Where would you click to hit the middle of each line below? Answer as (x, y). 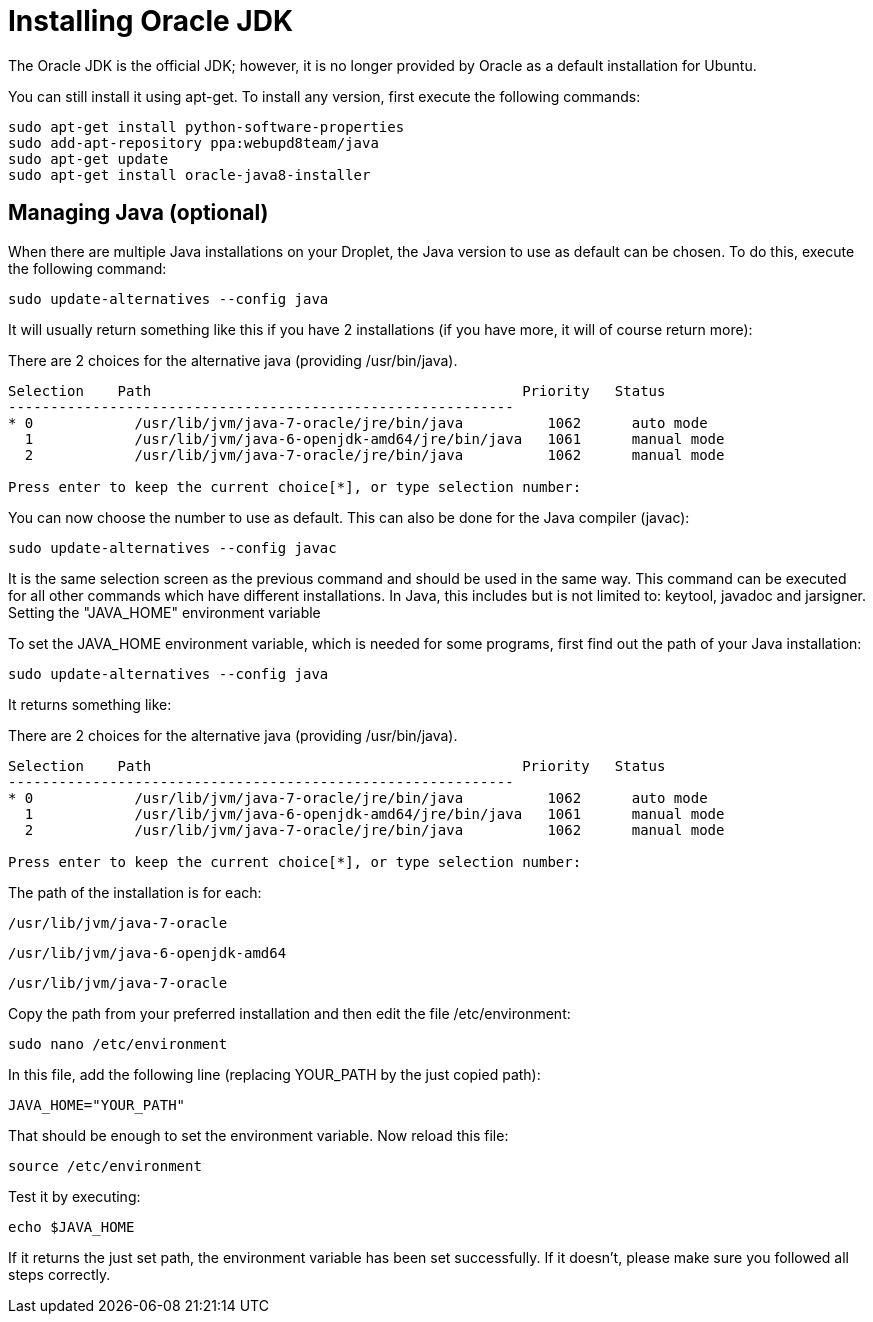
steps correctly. (59, 1274)
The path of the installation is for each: (135, 892)
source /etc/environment (105, 1165)
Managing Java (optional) (138, 213)
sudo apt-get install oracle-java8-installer (189, 174)
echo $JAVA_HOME (71, 1226)
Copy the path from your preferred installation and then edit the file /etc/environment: (289, 1013)
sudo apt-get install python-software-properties (206, 126)
